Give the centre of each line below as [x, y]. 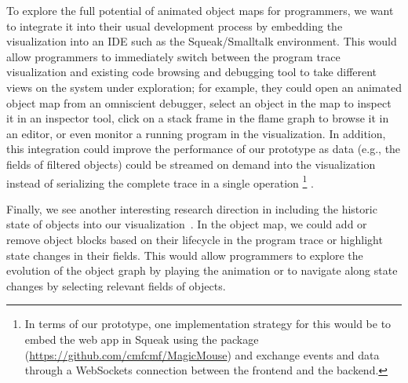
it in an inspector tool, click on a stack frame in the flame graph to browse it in [198, 118]
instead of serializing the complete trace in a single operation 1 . [160, 181]
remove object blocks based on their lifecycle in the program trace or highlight [195, 239]
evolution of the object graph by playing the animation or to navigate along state [202, 270]
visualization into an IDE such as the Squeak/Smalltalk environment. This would [202, 41]
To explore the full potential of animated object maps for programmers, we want [200, 10]
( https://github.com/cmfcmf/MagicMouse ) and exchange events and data [202, 354]
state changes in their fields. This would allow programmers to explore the [185, 255]
